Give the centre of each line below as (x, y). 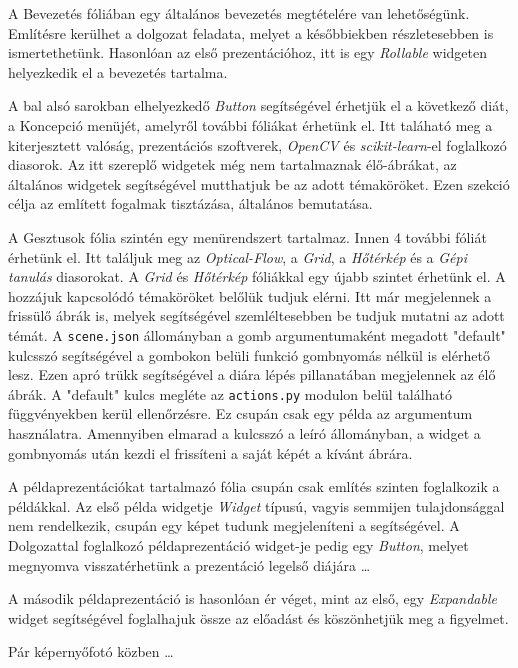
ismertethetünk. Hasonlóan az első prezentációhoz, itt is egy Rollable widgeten (247, 52)
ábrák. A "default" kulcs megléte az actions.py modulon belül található (230, 393)
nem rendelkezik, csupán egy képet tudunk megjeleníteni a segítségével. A (234, 525)
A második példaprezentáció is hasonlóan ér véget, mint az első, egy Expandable (252, 598)
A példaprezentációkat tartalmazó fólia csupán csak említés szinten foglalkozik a (254, 486)
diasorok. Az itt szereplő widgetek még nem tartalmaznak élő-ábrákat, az (232, 164)
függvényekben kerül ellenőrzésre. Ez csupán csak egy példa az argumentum (240, 413)
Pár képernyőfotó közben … (91, 651)
